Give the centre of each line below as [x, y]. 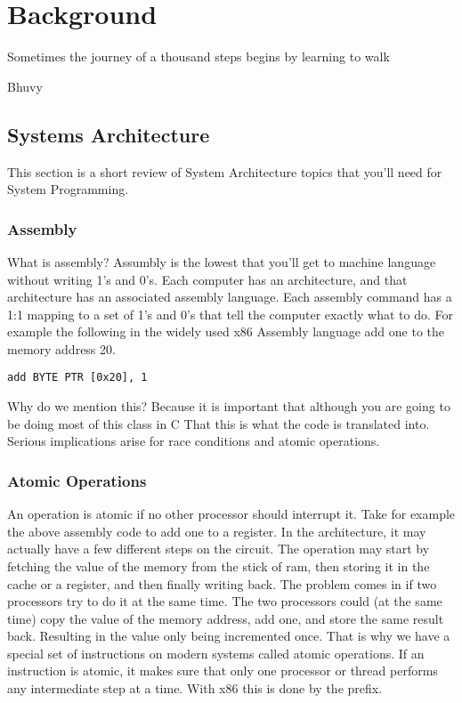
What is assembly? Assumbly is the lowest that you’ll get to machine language [222, 261]
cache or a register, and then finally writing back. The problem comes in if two [222, 583]
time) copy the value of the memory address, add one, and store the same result [226, 618]
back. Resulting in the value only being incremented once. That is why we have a [229, 636]
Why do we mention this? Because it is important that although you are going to [229, 406]
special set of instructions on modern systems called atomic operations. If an [216, 653]
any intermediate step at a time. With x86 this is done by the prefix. [195, 688]
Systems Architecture [109, 134]
